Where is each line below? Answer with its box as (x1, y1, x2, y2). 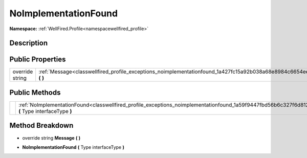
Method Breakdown (9, 121, 74, 130)
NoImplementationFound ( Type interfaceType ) (22, 144, 125, 150)
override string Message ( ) (22, 134, 81, 141)
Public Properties (9, 55, 66, 64)
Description (9, 39, 48, 48)
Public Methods (9, 88, 61, 97)
